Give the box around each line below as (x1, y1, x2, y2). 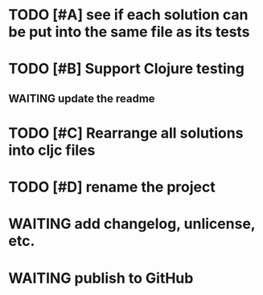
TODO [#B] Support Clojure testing (8, 60, 245, 78)
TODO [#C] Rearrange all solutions (8, 123, 244, 142)
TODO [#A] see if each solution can (8, 6, 249, 24)
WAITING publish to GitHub (8, 268, 194, 287)
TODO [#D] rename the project (8, 178, 216, 197)
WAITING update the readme (8, 91, 155, 106)
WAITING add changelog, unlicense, (8, 215, 256, 233)
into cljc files (8, 141, 96, 159)
